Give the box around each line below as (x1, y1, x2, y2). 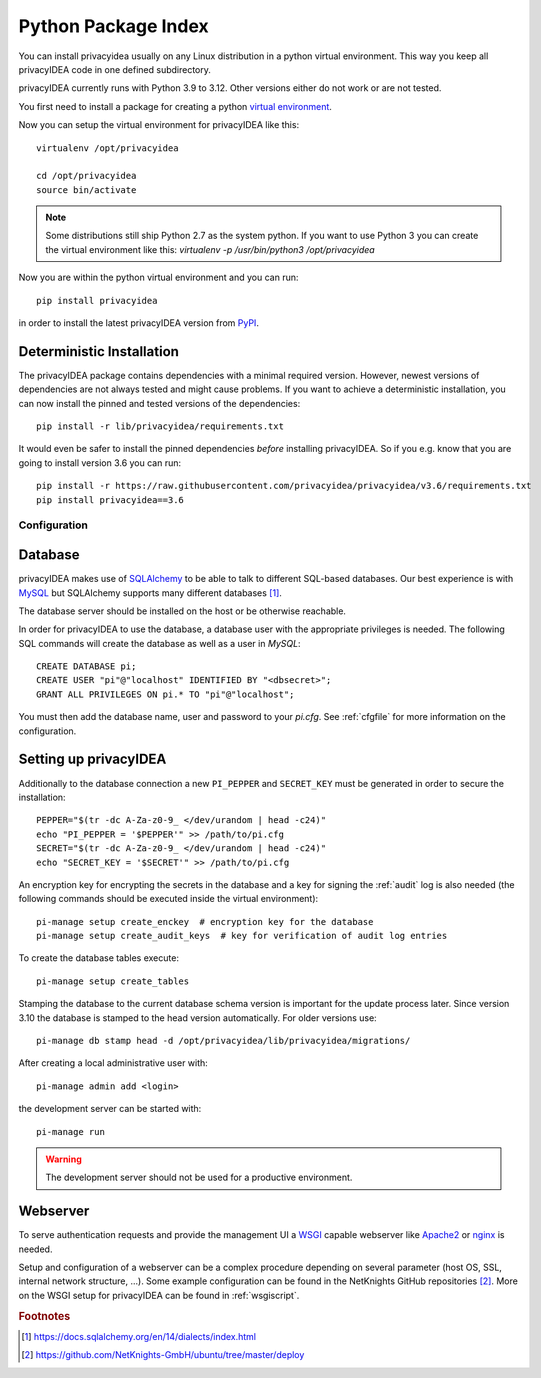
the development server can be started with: (18, 1103, 202, 1115)
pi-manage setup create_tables (36, 975, 190, 987)
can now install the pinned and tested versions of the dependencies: (18, 397, 301, 409)
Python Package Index (18, 15, 209, 37)
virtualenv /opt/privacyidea (36, 142, 179, 154)
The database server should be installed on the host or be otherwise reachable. (18, 605, 347, 617)
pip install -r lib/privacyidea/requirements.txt (36, 421, 285, 432)
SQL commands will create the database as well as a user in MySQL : (18, 637, 301, 649)
